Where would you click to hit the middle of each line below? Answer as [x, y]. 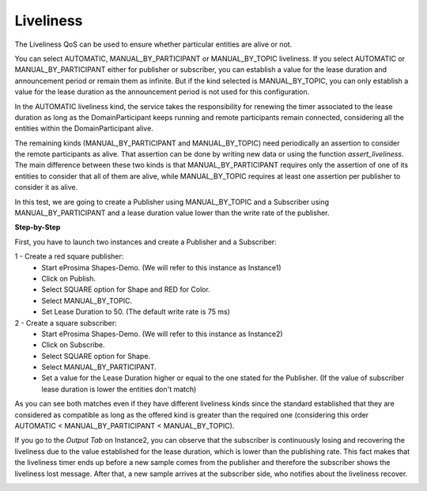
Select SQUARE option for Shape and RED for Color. [126, 289]
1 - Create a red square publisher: [69, 256]
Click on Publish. [69, 278]
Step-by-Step [38, 227]
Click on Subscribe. [74, 345]
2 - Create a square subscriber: [66, 323]
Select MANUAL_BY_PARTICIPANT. [99, 367]
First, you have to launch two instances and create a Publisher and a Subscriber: [145, 242]
